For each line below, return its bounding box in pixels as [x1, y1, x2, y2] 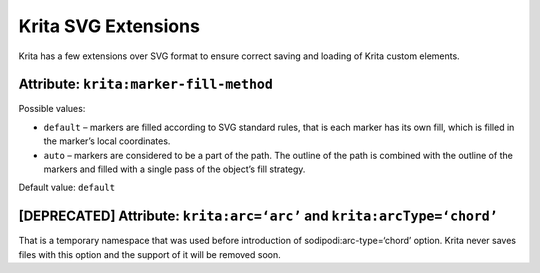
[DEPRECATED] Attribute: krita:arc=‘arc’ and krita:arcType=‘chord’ [18, 208, 499, 225]
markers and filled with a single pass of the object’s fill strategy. [43, 163, 306, 175]
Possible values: [18, 103, 86, 115]
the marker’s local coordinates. [43, 135, 171, 147]
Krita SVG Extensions [18, 15, 200, 37]
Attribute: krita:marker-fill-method [18, 76, 274, 93]
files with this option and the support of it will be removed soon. [18, 248, 282, 260]
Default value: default [18, 181, 115, 194]
